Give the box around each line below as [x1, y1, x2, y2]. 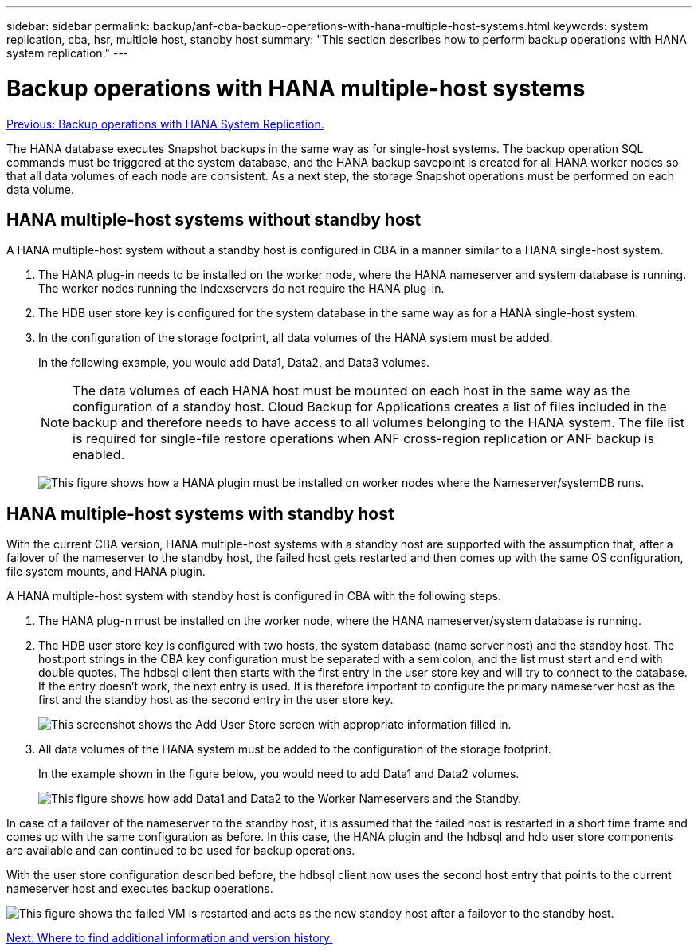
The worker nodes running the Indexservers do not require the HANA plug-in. [38, 281, 445, 296]
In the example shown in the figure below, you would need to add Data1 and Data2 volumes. [38, 767, 520, 781]
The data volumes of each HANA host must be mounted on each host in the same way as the [73, 383, 631, 399]
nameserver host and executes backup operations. [6, 882, 273, 896]
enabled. [73, 446, 125, 463]
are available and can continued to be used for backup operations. [6, 843, 355, 858]
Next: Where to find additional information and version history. [6, 931, 333, 945]
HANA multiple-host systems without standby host [6, 209, 422, 230]
